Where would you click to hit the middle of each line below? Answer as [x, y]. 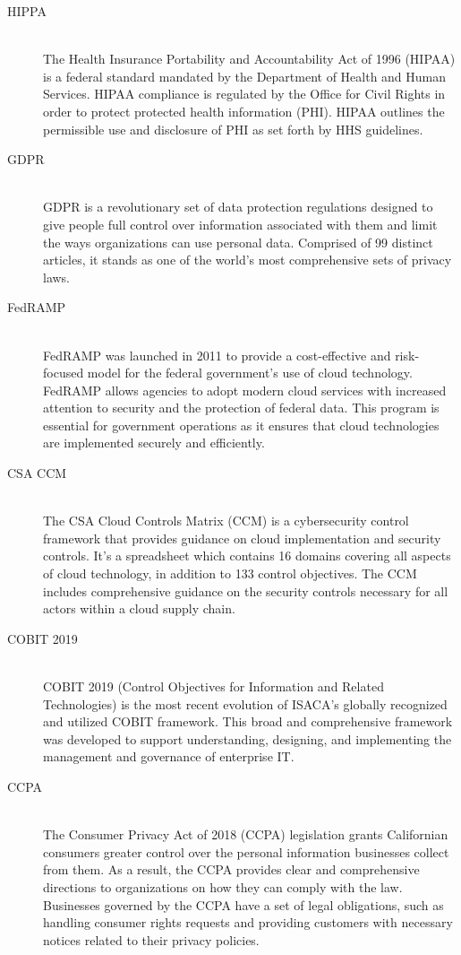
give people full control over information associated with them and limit [240, 224]
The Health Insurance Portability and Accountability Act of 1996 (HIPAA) [249, 59]
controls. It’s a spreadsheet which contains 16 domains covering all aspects [247, 556]
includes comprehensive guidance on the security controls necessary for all [246, 590]
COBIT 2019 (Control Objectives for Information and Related [213, 686]
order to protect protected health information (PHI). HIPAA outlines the [244, 111]
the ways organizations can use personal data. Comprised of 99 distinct [238, 242]
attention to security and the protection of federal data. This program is [241, 408]
